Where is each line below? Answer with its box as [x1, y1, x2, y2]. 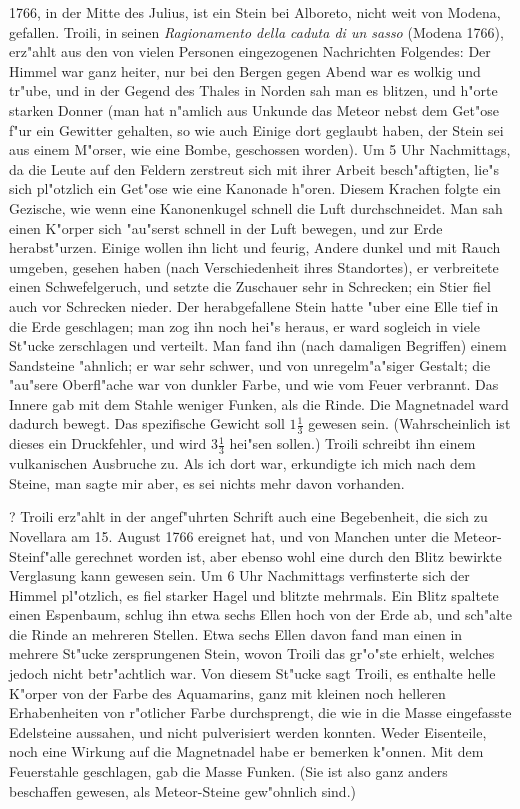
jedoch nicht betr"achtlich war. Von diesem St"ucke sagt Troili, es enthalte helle [9, 663, 496, 684]
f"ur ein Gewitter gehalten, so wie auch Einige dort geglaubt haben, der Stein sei [9, 119, 504, 140]
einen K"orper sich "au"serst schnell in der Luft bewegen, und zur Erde [9, 217, 443, 238]
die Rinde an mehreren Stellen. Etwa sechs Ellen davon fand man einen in [9, 623, 463, 644]
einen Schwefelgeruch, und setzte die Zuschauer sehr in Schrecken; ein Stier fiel [9, 276, 491, 297]
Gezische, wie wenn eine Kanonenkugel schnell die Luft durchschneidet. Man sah [9, 197, 503, 218]
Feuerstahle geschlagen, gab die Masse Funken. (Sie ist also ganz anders [9, 761, 448, 782]
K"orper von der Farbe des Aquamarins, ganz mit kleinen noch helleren [9, 682, 446, 703]
